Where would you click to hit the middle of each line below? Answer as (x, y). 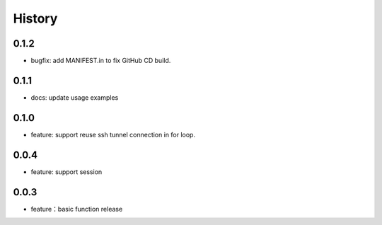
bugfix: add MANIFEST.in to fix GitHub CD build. (101, 61)
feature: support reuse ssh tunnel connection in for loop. (113, 134)
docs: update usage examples (75, 97)
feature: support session (66, 172)
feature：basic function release (77, 209)
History (35, 18)
